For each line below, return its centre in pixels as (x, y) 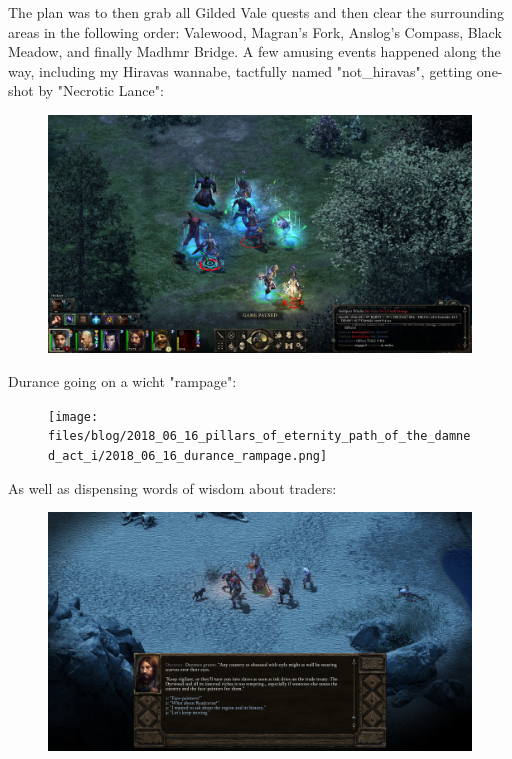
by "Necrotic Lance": (101, 90)
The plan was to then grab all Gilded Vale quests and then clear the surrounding (256, 12)
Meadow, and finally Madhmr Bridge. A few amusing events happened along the (254, 51)
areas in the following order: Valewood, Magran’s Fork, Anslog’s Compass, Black (255, 31)
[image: (73, 416)
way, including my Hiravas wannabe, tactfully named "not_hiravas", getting (240, 70)
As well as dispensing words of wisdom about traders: (172, 487)
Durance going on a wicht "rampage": (122, 381)
